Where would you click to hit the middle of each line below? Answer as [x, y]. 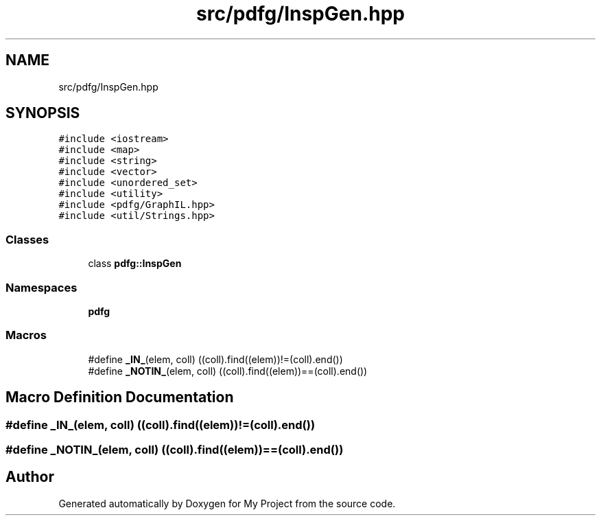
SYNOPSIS [43, 113]
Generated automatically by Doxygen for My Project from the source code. [227, 503]
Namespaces [42, 287]
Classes [27, 239]
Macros [26, 335]
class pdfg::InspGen [135, 264]
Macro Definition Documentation [120, 397]
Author [30, 477]
